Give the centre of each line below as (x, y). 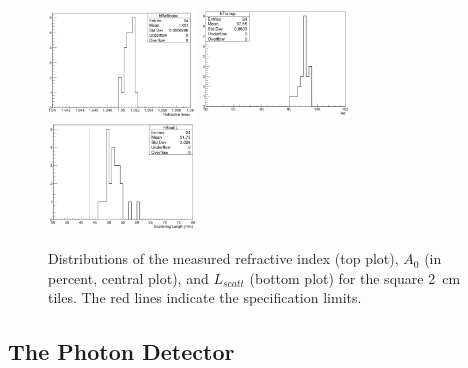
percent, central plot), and (128, 277)
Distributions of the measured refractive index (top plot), (223, 258)
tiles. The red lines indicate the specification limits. (205, 297)
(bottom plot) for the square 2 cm (355, 277)
